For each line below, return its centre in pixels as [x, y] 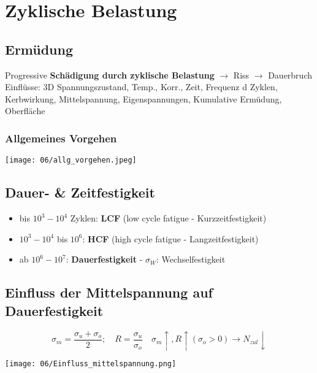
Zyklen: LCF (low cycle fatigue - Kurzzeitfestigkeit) [168, 218]
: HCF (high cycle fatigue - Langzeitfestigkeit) [170, 238]
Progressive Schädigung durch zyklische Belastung [110, 75]
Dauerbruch [290, 75]
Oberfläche [25, 111]
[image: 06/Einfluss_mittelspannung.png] [91, 363]
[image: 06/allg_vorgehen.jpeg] [71, 160]
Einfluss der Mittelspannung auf [109, 292]
